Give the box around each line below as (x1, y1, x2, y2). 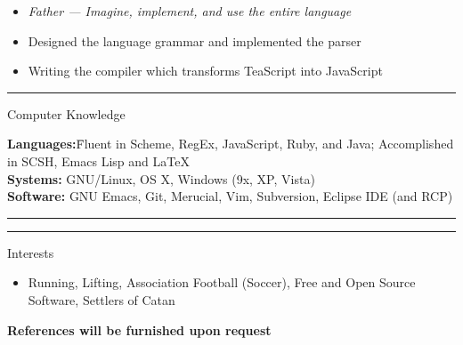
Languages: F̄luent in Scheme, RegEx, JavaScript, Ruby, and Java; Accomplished (7, 134, 454, 153)
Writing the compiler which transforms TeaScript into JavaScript (28, 61, 383, 80)
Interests (7, 243, 54, 261)
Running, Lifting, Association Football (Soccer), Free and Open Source (28, 273, 416, 292)
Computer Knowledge (7, 104, 126, 123)
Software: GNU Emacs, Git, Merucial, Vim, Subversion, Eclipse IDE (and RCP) (7, 187, 453, 205)
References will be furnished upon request (7, 320, 272, 339)
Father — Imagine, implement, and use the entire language (28, 2, 352, 20)
